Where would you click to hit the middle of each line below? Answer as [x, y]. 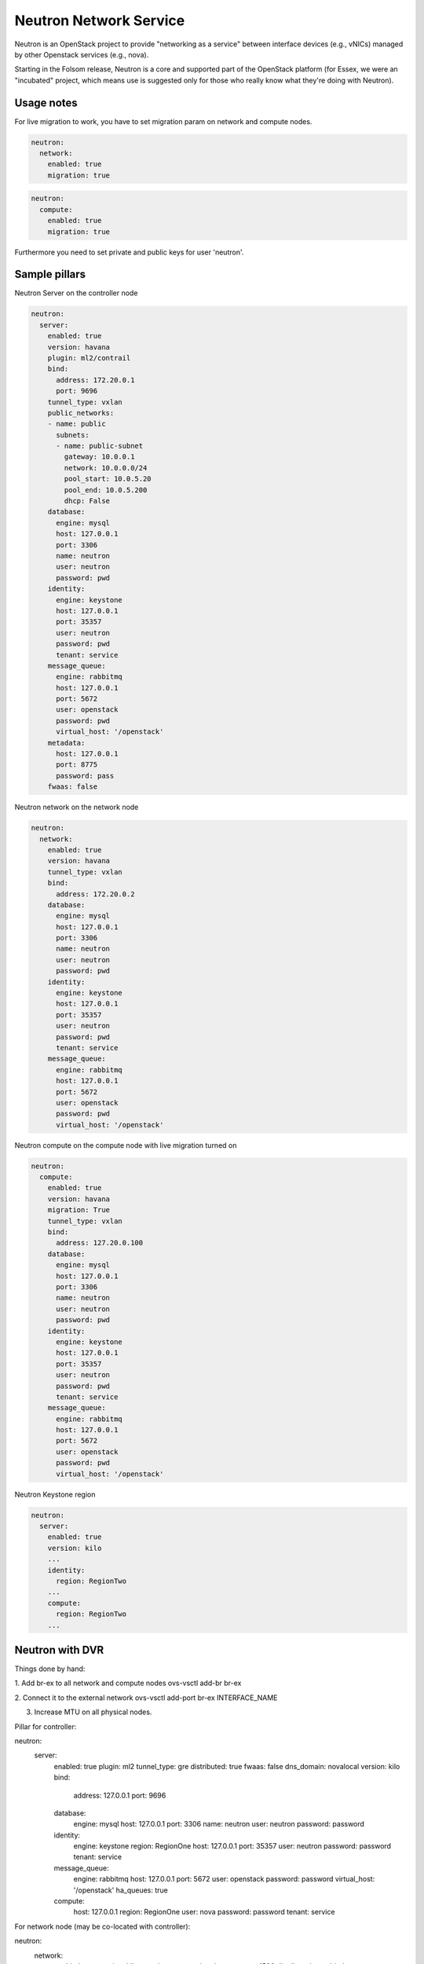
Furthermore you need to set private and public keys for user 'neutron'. [129, 252]
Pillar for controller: [46, 1726]
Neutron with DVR [59, 1650]
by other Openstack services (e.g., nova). [82, 54]
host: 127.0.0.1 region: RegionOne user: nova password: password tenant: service [204, 1912]
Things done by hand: [50, 1669]
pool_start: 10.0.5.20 [108, 479]
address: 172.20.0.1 [95, 380]
